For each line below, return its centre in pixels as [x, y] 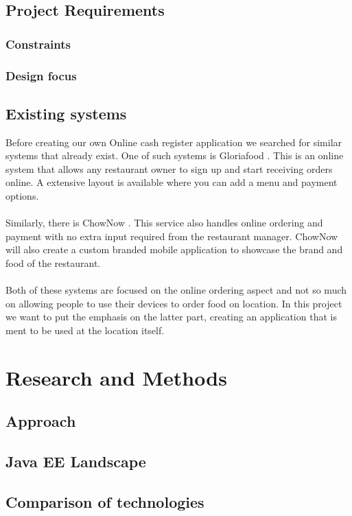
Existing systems [66, 113]
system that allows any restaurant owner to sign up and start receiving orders [169, 168]
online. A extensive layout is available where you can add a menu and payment [172, 182]
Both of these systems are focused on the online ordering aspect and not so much [176, 290]
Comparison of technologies [105, 501]
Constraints [38, 44]
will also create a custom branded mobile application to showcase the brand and [174, 249]
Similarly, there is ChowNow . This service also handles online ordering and [164, 223]
